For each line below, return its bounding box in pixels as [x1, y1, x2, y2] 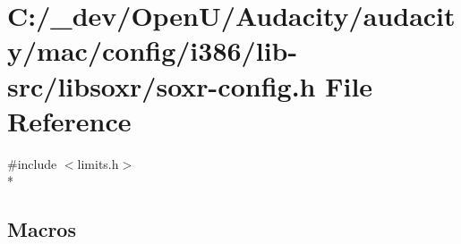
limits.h [77, 154, 119, 172]
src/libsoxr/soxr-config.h [7, 67, 316, 104]
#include [7, 154, 57, 172]
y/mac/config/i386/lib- [7, 32, 298, 69]
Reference [7, 102, 132, 139]
